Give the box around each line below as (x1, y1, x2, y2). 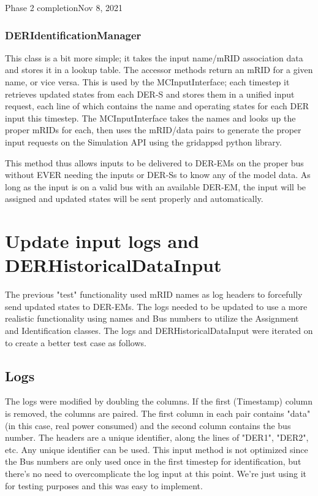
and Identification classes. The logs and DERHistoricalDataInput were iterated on (5, 324, 313, 337)
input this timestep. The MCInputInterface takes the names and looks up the (5, 111, 296, 124)
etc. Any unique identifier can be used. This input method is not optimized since (5, 443, 308, 455)
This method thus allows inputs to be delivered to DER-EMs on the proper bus (5, 156, 304, 169)
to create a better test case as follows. (5, 336, 146, 349)
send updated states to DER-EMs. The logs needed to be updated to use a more (5, 300, 308, 312)
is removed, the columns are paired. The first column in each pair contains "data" (5, 407, 311, 420)
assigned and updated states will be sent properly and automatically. (5, 192, 263, 205)
